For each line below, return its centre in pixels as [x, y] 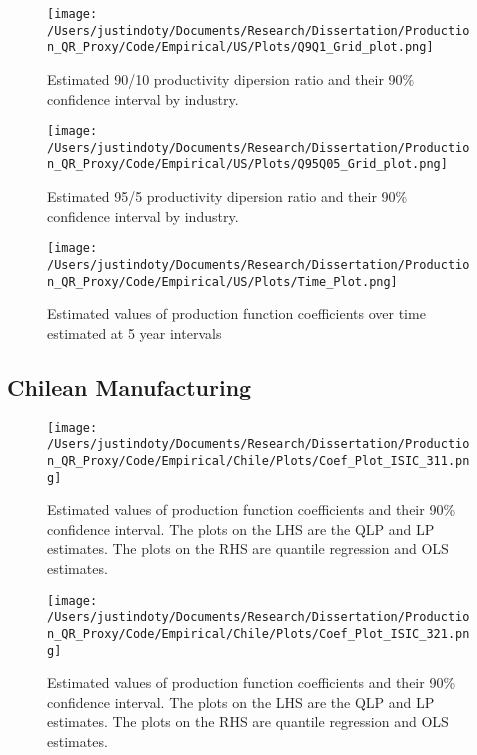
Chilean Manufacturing [129, 386]
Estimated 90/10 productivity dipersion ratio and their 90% [231, 78]
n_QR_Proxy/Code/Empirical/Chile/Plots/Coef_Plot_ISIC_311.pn [258, 460]
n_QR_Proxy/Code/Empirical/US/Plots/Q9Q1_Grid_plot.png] [240, 47]
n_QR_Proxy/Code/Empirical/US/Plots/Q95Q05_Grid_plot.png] [247, 164]
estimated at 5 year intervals [134, 332]
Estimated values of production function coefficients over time [236, 313]
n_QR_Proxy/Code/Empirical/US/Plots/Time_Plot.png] [222, 281]
